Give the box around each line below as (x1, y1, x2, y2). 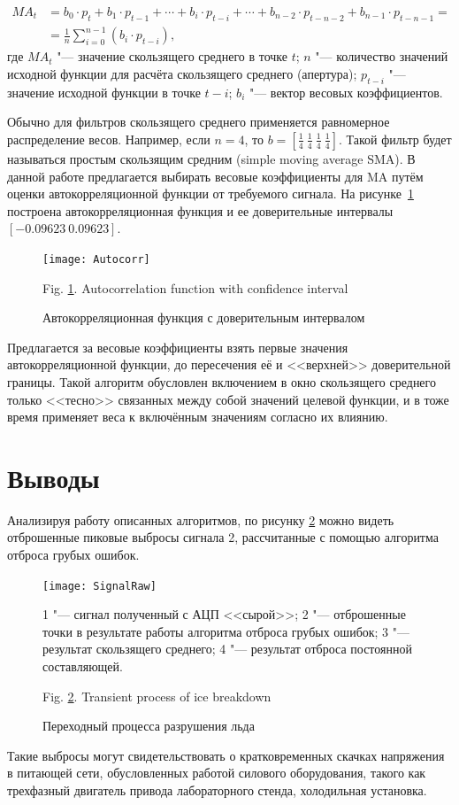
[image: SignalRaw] (42, 579, 157, 592)
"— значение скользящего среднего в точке (57, 47, 288, 66)
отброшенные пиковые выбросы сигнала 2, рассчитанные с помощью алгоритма (7, 528, 439, 546)
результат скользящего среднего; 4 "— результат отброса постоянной (42, 639, 412, 658)
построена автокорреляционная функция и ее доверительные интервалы (7, 201, 394, 220)
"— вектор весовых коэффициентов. (249, 82, 443, 101)
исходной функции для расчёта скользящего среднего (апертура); (7, 64, 357, 82)
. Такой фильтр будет (338, 129, 452, 148)
